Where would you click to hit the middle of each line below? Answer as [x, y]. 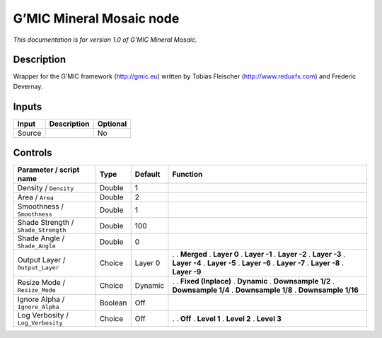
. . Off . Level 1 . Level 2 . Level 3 [227, 318]
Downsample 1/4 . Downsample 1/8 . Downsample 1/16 [265, 290]
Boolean [113, 303]
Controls [33, 153]
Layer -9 [187, 272]
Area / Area [36, 197]
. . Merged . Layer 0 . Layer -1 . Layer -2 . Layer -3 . [259, 255]
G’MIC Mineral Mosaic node [96, 18]
